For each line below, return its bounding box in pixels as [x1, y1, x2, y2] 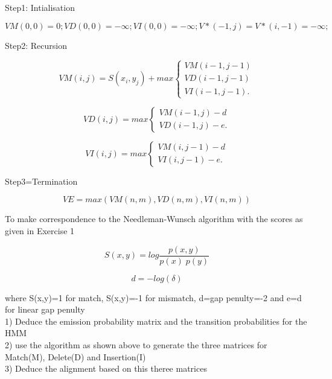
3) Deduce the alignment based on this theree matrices [5, 362, 207, 375]
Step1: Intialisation [5, 1, 75, 13]
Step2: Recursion [5, 39, 67, 51]
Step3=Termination [5, 174, 78, 187]
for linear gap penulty [5, 303, 85, 316]
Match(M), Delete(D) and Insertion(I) [5, 350, 146, 363]
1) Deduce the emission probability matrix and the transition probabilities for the [5, 314, 307, 327]
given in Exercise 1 [5, 224, 75, 237]
